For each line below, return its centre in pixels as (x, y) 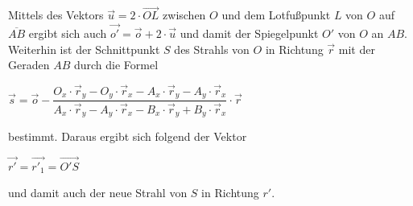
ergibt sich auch (68, 33)
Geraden (29, 65)
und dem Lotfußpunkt (276, 15)
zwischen (184, 15)
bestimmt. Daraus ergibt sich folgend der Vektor (128, 136)
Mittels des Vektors (56, 15)
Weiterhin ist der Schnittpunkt (84, 49)
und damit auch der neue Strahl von (98, 193)
